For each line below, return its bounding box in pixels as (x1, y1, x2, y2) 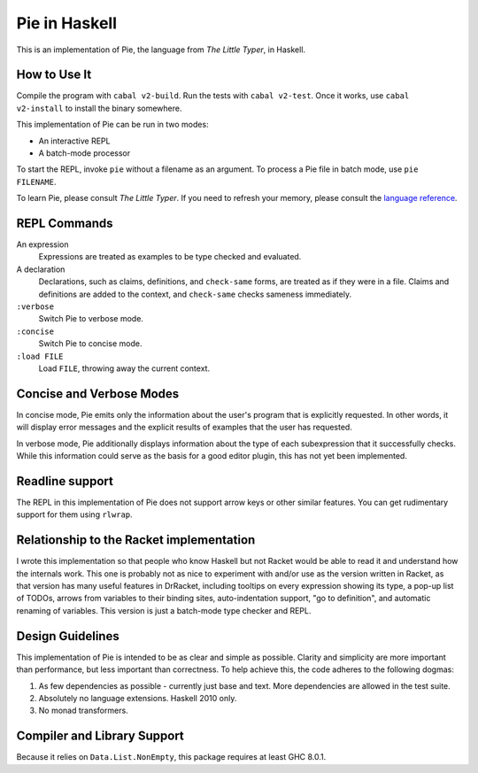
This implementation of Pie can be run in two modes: (16, 120, 209, 130)
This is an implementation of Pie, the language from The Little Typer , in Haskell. (16, 44, 305, 55)
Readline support (16, 474, 114, 489)
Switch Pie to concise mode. (38, 338, 143, 349)
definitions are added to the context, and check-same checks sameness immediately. (38, 289, 352, 299)
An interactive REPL (38, 135, 111, 146)
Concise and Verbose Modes (16, 386, 180, 401)
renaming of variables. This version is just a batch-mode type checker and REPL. (16, 605, 312, 615)
